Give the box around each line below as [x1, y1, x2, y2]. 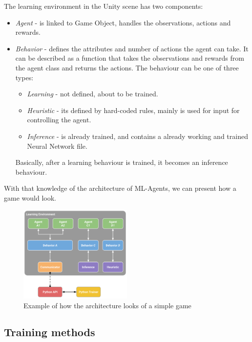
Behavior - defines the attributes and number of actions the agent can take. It [15, 43, 249, 53]
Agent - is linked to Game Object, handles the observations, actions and [15, 17, 231, 27]
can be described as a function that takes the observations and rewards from [15, 53, 244, 63]
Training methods [4, 324, 95, 340]
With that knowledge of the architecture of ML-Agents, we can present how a [4, 183, 236, 193]
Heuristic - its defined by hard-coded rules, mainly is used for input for [27, 105, 240, 115]
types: [15, 72, 34, 82]
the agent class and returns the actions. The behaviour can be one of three [15, 62, 239, 72]
